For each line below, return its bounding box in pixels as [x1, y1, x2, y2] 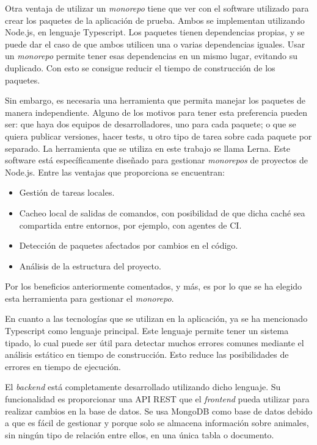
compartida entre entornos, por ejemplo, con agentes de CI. [19, 218, 242, 231]
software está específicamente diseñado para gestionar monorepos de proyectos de [5, 154, 308, 166]
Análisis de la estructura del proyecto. [19, 259, 161, 272]
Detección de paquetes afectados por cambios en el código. [19, 239, 238, 252]
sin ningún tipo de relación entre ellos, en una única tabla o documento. [5, 428, 274, 441]
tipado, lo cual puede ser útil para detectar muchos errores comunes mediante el [5, 336, 304, 349]
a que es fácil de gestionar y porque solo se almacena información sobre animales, [5, 416, 309, 429]
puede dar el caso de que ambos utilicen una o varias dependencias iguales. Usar [5, 37, 305, 50]
